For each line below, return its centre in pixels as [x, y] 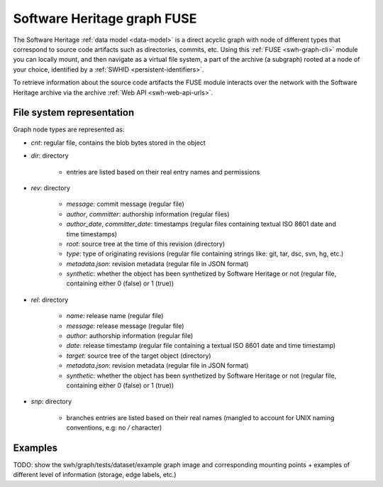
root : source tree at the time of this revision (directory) [146, 243]
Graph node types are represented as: [69, 130]
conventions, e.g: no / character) [114, 428]
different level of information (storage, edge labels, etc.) [95, 475]
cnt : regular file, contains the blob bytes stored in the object [118, 143]
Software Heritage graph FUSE [105, 18]
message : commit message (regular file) [125, 204]
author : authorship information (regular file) [130, 336]
